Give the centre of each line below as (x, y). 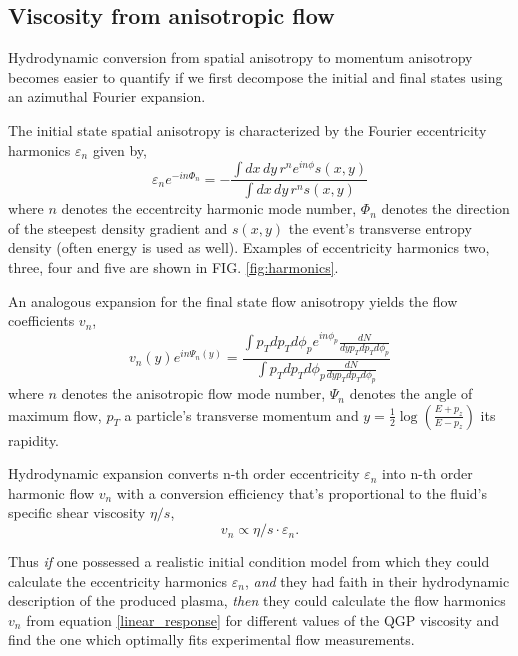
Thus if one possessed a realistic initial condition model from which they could (249, 561)
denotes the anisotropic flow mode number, (193, 393)
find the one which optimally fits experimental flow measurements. (211, 639)
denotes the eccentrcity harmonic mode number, (209, 208)
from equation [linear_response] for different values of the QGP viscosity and (263, 619)
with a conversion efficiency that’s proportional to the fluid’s (301, 492)
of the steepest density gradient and (118, 227)
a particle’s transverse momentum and (241, 414)
